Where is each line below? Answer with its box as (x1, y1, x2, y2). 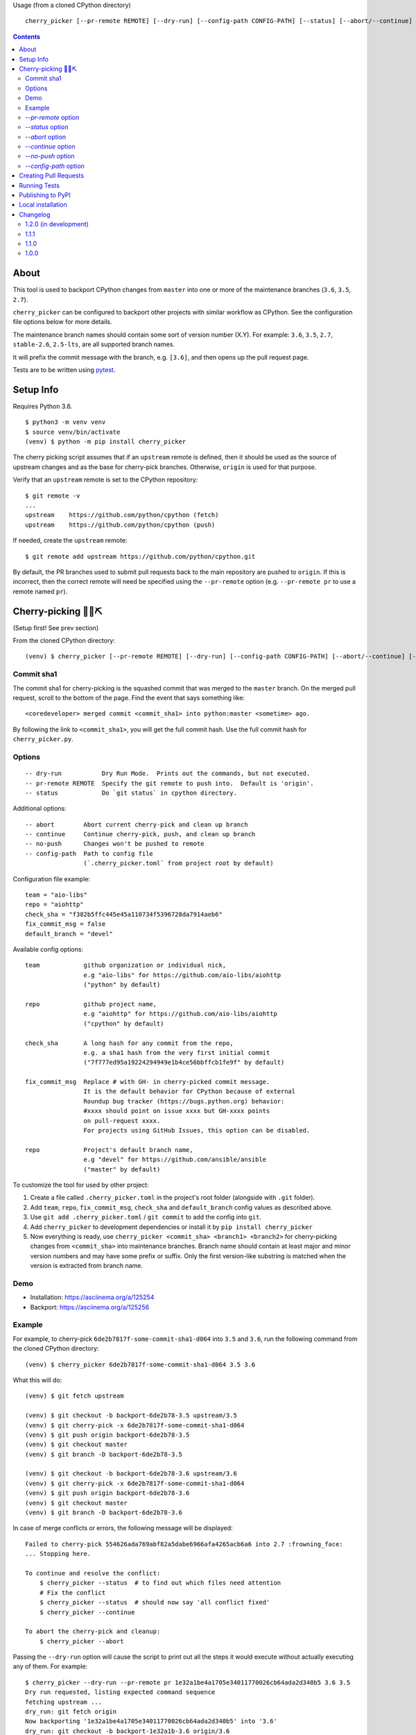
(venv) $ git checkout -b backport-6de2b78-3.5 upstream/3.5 (25, 1412, 237, 1419)
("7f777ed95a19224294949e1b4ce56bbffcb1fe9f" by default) (83, 1058, 285, 1067)
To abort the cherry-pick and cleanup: (25, 1627, 161, 1636)
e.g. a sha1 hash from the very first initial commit (83, 1049, 270, 1056)
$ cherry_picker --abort (39, 1637, 124, 1645)
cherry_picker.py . (12, 735, 73, 743)
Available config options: (12, 945, 83, 954)
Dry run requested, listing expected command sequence (25, 1689, 216, 1696)
